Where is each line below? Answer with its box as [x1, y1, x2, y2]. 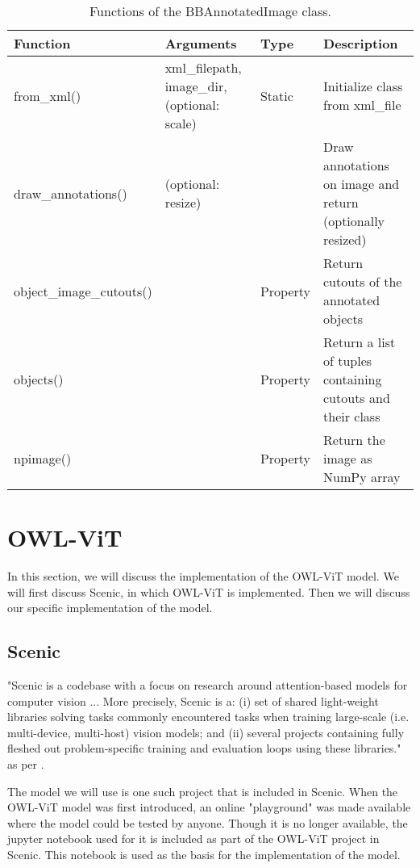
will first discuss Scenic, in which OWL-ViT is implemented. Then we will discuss [7, 583, 410, 600]
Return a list [323, 333, 396, 351]
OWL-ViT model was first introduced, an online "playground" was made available [7, 799, 411, 816]
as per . [7, 756, 44, 773]
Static [260, 86, 293, 105]
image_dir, [164, 77, 227, 95]
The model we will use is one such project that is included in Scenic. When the [7, 782, 398, 799]
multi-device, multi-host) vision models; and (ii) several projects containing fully [7, 723, 405, 740]
